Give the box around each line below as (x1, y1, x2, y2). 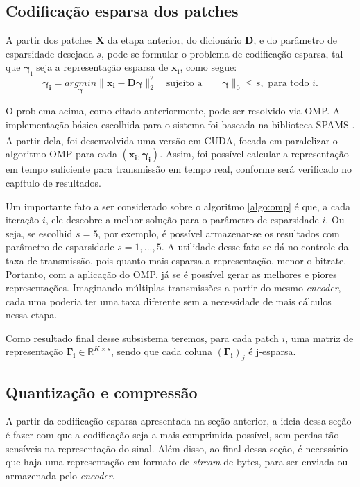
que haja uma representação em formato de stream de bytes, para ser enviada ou (6, 454, 348, 469)
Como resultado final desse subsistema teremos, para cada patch (6, 330, 279, 345)
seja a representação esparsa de (36, 60, 169, 74)
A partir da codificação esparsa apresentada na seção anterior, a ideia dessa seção (6, 413, 352, 428)
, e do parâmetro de (253, 33, 338, 47)
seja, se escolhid (6, 225, 73, 240)
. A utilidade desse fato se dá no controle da (161, 239, 349, 254)
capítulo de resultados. (6, 175, 101, 189)
